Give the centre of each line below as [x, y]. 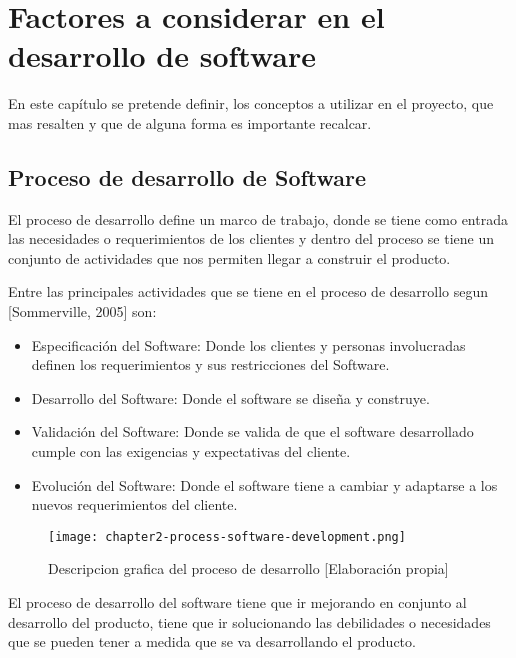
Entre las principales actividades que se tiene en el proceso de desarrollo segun [248, 291]
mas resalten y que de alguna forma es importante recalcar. [190, 122]
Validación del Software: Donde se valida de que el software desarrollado [252, 431]
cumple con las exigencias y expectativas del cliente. [191, 451]
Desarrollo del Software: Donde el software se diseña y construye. [230, 397]
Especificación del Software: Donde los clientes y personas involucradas [248, 344]
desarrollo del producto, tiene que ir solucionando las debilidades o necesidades [249, 621]
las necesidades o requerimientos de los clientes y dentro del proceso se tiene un [251, 238]
